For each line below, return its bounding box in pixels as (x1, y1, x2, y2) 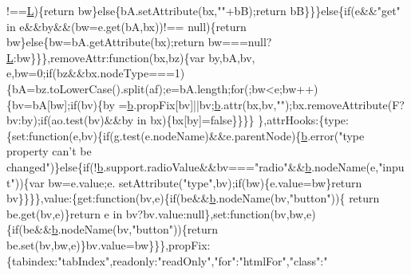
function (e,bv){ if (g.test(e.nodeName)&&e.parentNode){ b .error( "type (29, 127, 365, 143)
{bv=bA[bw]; (6, 96, 71, 112)
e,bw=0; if (6, 65, 53, 81)
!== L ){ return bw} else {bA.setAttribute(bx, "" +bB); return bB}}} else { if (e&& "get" (6, 2, 401, 18)
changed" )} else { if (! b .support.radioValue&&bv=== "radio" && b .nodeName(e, (6, 158, 379, 175)
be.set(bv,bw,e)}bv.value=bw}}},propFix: (6, 236, 211, 253)
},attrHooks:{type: (258, 112, 349, 128)
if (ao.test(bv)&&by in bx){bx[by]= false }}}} (40, 112, 255, 128)
